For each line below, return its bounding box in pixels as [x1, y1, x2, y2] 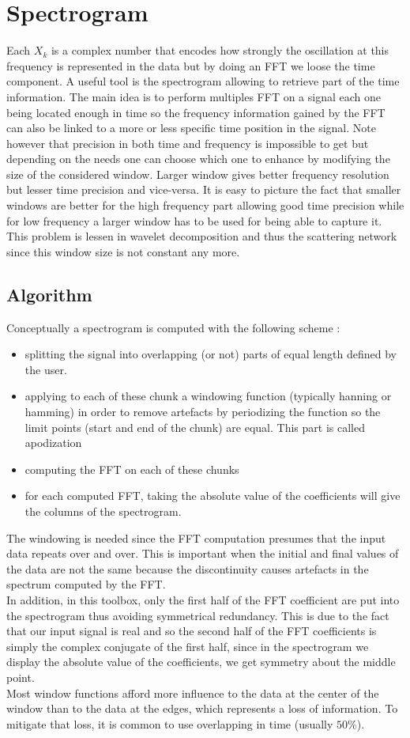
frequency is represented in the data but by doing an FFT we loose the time [6, 57, 375, 74]
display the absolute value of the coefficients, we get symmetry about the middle [6, 653, 396, 670]
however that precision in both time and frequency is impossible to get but [6, 134, 369, 151]
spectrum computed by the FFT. [6, 576, 166, 592]
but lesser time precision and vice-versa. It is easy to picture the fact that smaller [6, 181, 401, 198]
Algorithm [6, 282, 92, 306]
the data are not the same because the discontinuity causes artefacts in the [6, 560, 369, 577]
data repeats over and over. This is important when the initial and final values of [6, 545, 399, 562]
